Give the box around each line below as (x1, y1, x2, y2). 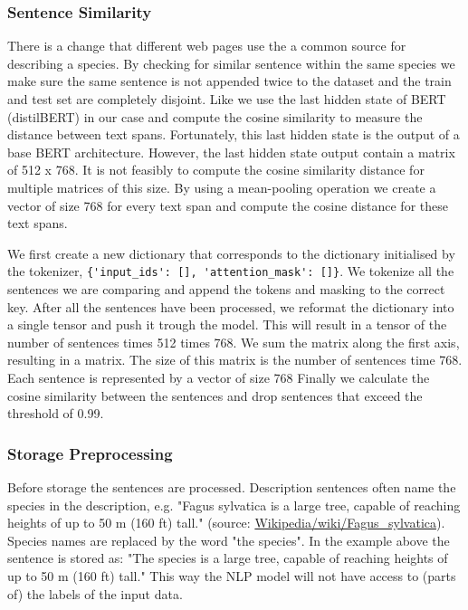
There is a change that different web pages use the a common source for (7, 36, 406, 55)
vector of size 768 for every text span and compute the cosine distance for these (7, 195, 448, 214)
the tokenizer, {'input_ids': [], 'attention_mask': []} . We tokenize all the (7, 262, 454, 281)
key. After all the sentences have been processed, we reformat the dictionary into (7, 297, 454, 316)
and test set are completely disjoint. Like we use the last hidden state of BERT (7, 90, 446, 108)
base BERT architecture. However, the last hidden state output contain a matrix (7, 142, 455, 161)
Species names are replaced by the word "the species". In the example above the (7, 530, 450, 549)
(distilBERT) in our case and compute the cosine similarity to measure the (7, 107, 423, 126)
